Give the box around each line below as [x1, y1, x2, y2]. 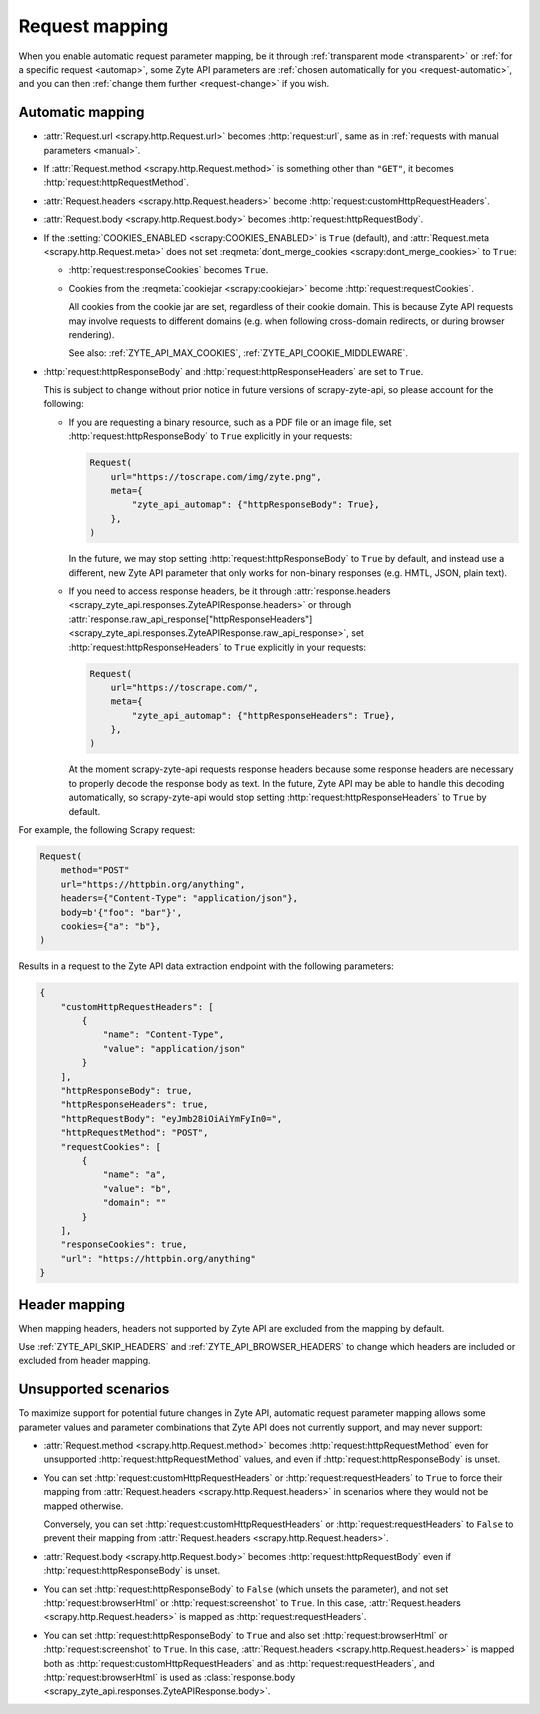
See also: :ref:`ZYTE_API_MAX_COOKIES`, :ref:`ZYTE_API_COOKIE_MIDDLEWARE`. [68, 347, 409, 359]
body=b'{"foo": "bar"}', [60, 906, 183, 918]
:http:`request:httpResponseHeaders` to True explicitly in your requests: [68, 641, 367, 653]
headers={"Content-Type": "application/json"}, [60, 893, 299, 904]
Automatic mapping [18, 104, 145, 121]
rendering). [68, 328, 115, 340]
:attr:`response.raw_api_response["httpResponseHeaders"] [68, 613, 313, 625]
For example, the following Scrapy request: [18, 824, 196, 836]
